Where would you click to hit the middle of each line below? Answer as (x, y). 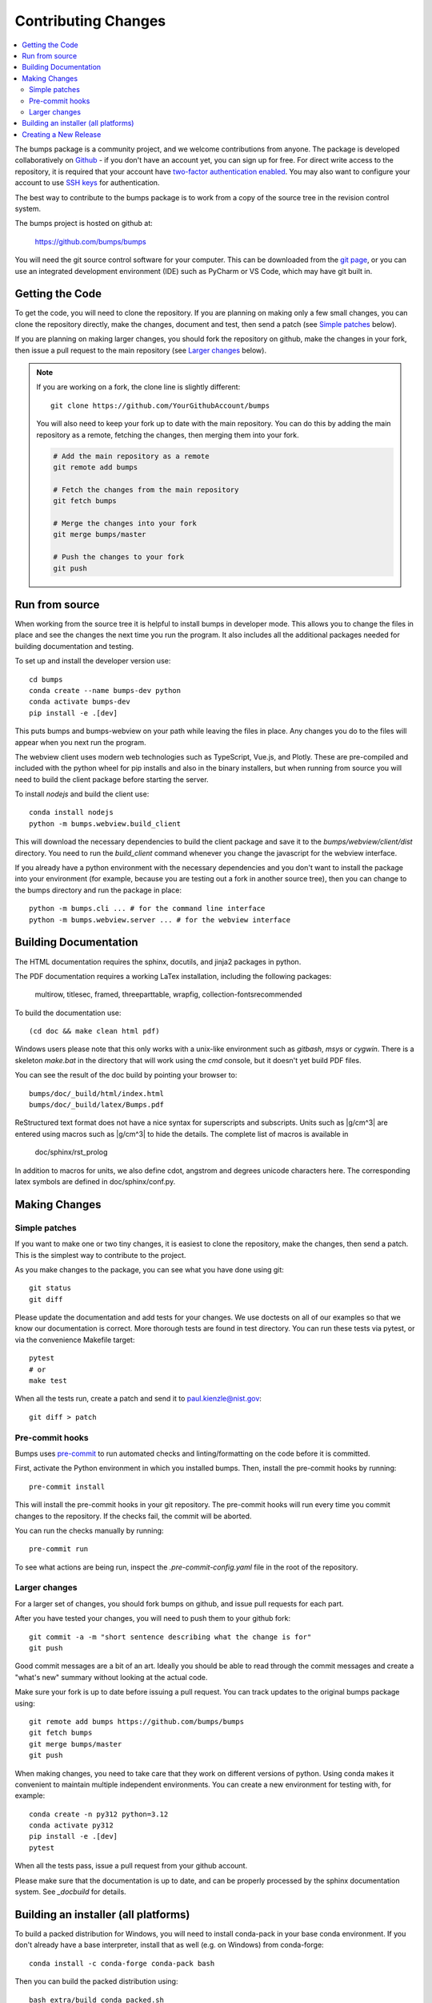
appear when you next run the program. (80, 742)
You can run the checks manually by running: (89, 1530)
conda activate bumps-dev (80, 702)
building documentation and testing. (74, 646)
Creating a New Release (62, 134)
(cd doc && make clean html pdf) (94, 1031)
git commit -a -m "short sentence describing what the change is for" (170, 1637)
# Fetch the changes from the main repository (146, 490)
